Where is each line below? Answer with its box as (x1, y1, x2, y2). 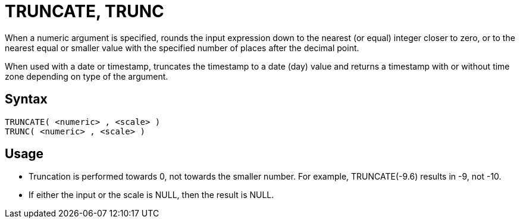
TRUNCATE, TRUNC (5, 1, 164, 21)
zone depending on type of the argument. (5, 71, 168, 81)
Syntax (5, 92, 48, 107)
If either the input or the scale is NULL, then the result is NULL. (29, 190, 274, 200)
